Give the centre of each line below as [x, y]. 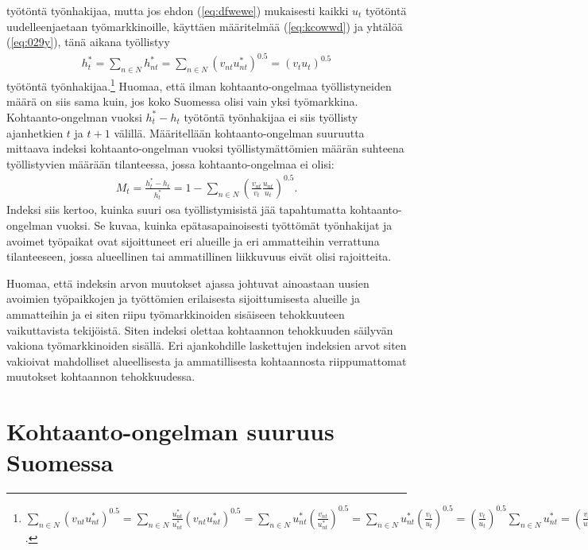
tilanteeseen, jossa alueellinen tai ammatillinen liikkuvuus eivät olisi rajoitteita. [199, 256]
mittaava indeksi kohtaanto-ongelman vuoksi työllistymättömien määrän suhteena [205, 148]
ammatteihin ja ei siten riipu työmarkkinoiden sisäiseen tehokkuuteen [176, 314]
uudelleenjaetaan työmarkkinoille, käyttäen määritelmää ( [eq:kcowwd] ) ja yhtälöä [205, 26]
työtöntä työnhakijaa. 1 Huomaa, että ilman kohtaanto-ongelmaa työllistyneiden [199, 85]
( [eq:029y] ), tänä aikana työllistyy [88, 42]
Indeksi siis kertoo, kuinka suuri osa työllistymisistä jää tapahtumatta [176, 209]
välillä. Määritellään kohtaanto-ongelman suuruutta [239, 132]
